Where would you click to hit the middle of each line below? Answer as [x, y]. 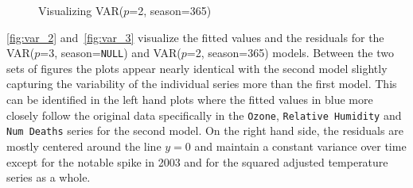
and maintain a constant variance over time [300, 146]
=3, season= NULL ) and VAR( [111, 53]
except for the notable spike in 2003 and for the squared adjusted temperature [197, 161]
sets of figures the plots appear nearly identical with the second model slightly [197, 68]
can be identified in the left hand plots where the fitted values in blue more [190, 100]
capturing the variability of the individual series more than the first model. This [202, 84]
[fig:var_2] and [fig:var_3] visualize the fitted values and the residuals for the [195, 37]
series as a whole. [49, 177]
